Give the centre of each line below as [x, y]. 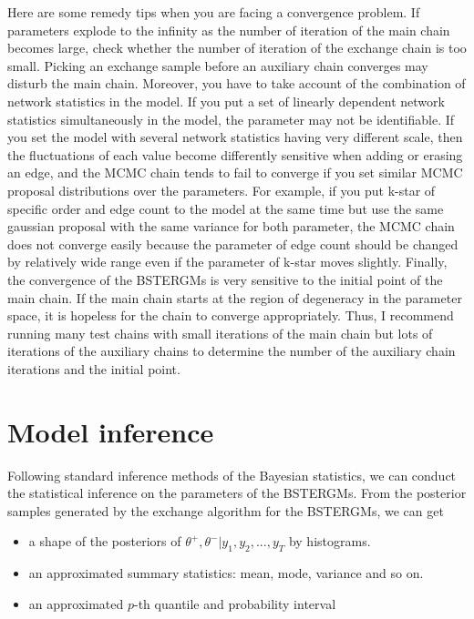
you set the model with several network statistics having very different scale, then [235, 137]
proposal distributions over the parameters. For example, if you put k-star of [222, 190]
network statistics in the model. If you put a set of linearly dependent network [226, 101]
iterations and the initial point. [94, 368]
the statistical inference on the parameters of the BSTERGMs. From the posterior [237, 493]
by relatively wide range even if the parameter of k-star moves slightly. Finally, [227, 262]
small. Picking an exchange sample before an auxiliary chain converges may [218, 65]
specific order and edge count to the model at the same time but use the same [226, 208]
